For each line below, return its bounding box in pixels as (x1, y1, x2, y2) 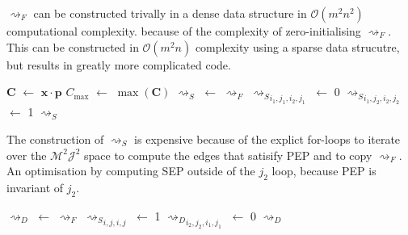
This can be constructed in (6, 38, 139, 55)
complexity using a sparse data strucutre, (195, 38, 400, 55)
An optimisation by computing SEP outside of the (6, 162, 255, 179)
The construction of (6, 130, 104, 147)
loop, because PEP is (271, 162, 376, 179)
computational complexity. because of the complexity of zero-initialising (6, 23, 361, 39)
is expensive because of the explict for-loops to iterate (134, 130, 401, 147)
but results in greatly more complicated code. (6, 56, 231, 73)
